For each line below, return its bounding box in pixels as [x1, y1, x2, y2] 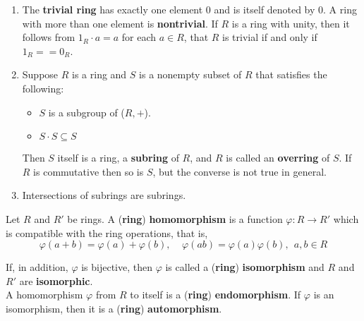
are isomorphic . [19, 273, 93, 288]
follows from [22, 30, 75, 44]
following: [22, 80, 64, 95]
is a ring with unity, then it [231, 16, 350, 30]
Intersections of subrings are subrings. [22, 188, 186, 202]
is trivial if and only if [222, 30, 317, 44]
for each [121, 30, 157, 44]
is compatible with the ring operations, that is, [6, 225, 208, 240]
